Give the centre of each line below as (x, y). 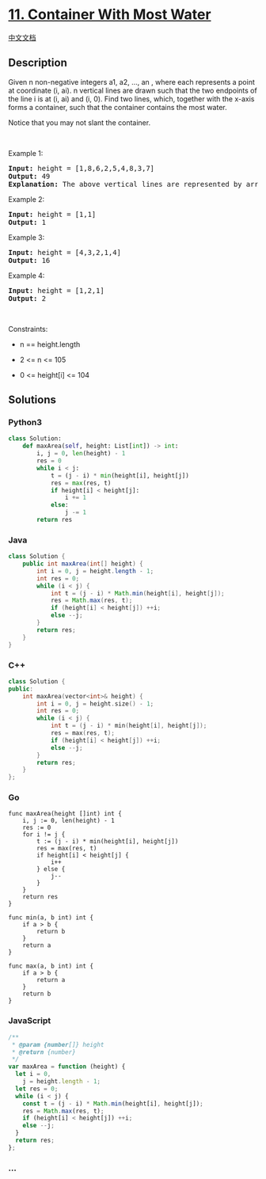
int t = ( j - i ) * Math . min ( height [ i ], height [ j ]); (137, 593)
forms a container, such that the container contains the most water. (118, 107)
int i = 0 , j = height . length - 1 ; (95, 571)
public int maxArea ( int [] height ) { (83, 564)
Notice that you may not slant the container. (80, 122)
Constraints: (28, 329)
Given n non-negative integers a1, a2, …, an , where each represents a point (131, 82)
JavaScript (30, 1021)
